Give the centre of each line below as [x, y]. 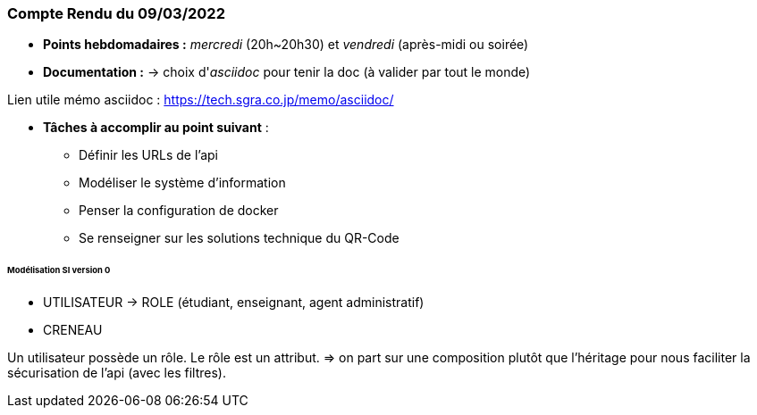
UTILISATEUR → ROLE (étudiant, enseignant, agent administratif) [234, 303]
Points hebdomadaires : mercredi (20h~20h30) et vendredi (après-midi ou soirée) [286, 45]
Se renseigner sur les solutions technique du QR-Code [239, 238]
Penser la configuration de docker [179, 211]
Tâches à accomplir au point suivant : [156, 128]
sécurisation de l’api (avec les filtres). [117, 373]
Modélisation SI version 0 [59, 270]
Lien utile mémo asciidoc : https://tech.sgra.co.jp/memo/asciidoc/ [201, 100]
